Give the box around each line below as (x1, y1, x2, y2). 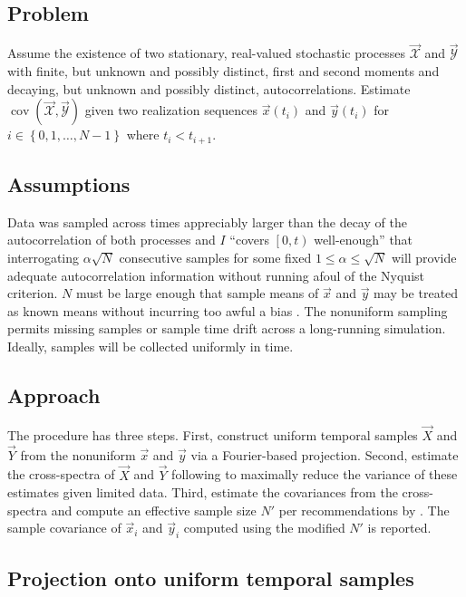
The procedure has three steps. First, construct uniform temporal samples (7, 426, 418, 445)
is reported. (367, 518, 432, 537)
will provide (391, 248, 457, 267)
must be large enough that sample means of (75, 284, 319, 303)
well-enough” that (314, 230, 413, 249)
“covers (229, 230, 269, 249)
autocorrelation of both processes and (7, 230, 216, 249)
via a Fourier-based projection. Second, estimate (190, 445, 459, 464)
